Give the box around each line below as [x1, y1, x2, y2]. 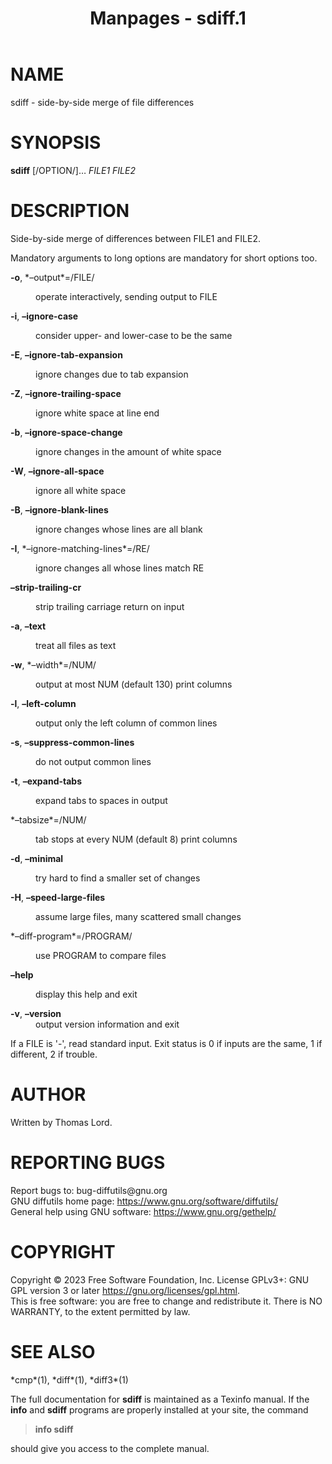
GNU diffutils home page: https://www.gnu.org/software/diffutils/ [10, 1195, 279, 1207]
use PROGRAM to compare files [35, 949, 167, 961]
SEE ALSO [10, 1340, 96, 1363]
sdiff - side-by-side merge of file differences [10, 96, 195, 108]
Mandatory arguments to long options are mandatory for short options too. [10, 252, 318, 264]
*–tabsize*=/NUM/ [10, 813, 87, 826]
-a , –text [10, 620, 47, 632]
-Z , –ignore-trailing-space [10, 387, 122, 399]
